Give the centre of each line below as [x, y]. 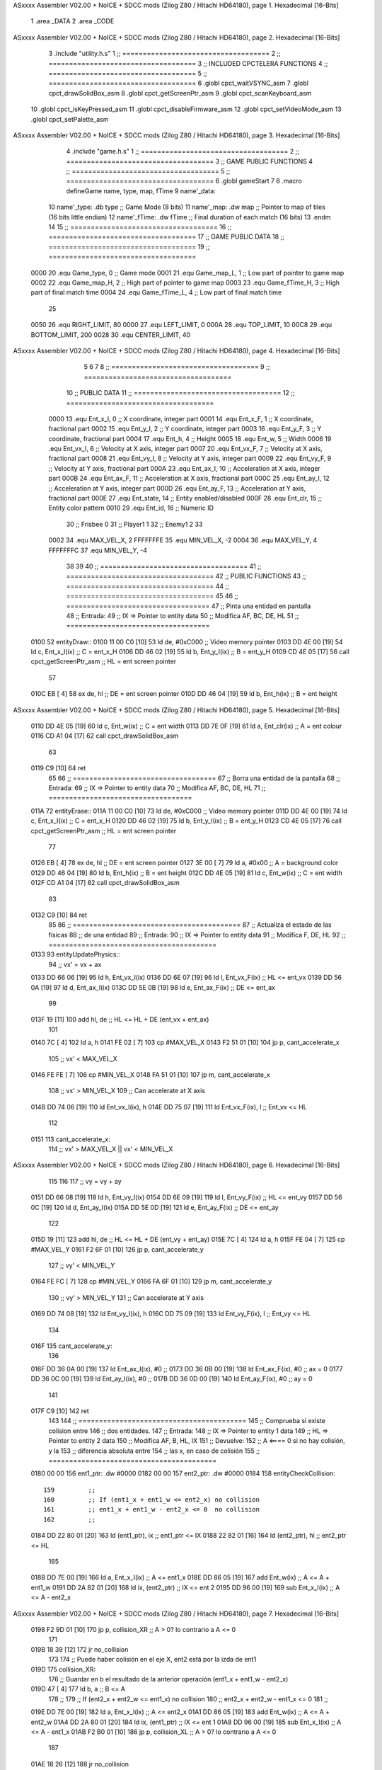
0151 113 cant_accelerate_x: [71, 1139]
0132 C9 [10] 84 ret [59, 915]
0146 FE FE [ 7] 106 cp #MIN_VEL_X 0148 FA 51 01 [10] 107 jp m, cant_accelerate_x [150, 1074]
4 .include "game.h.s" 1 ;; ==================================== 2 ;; [183, 152]
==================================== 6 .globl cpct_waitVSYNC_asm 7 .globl [179, 83]
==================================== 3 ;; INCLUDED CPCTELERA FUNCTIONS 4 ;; [188, 63]
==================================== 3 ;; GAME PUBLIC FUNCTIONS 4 [189, 161]
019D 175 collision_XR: [63, 1669]
